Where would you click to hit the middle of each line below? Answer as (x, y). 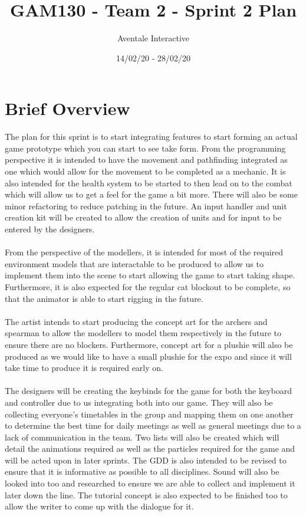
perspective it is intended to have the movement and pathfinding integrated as (146, 160)
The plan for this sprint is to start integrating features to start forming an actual (151, 137)
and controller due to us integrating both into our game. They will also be (139, 402)
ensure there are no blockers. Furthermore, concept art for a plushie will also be (149, 344)
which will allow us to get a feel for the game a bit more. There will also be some (151, 194)
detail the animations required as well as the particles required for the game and (150, 448)
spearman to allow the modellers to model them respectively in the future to (143, 333)
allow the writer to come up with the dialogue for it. (99, 506)
